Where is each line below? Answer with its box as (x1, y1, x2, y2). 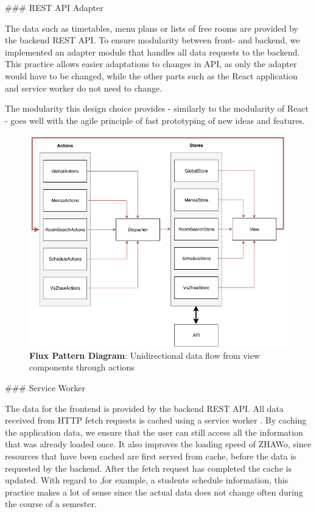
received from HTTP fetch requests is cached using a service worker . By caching (5, 414, 307, 427)
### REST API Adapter (5, 1, 104, 13)
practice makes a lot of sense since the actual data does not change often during (5, 485, 303, 498)
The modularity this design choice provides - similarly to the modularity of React (5, 102, 309, 115)
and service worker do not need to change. (5, 81, 163, 94)
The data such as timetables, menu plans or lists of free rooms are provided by (5, 21, 298, 34)
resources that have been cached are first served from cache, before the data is (5, 449, 297, 462)
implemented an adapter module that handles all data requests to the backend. (5, 45, 300, 58)
